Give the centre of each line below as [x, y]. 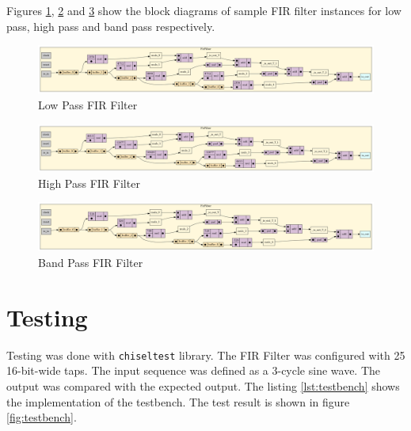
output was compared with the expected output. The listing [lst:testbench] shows [203, 385]
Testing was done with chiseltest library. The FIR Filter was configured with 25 [206, 355]
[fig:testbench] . [42, 417]
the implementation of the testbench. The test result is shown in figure [178, 401]
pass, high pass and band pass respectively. [111, 26]
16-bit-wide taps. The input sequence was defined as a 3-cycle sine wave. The [194, 370]
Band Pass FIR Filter [91, 262]
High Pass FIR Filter [89, 183]
